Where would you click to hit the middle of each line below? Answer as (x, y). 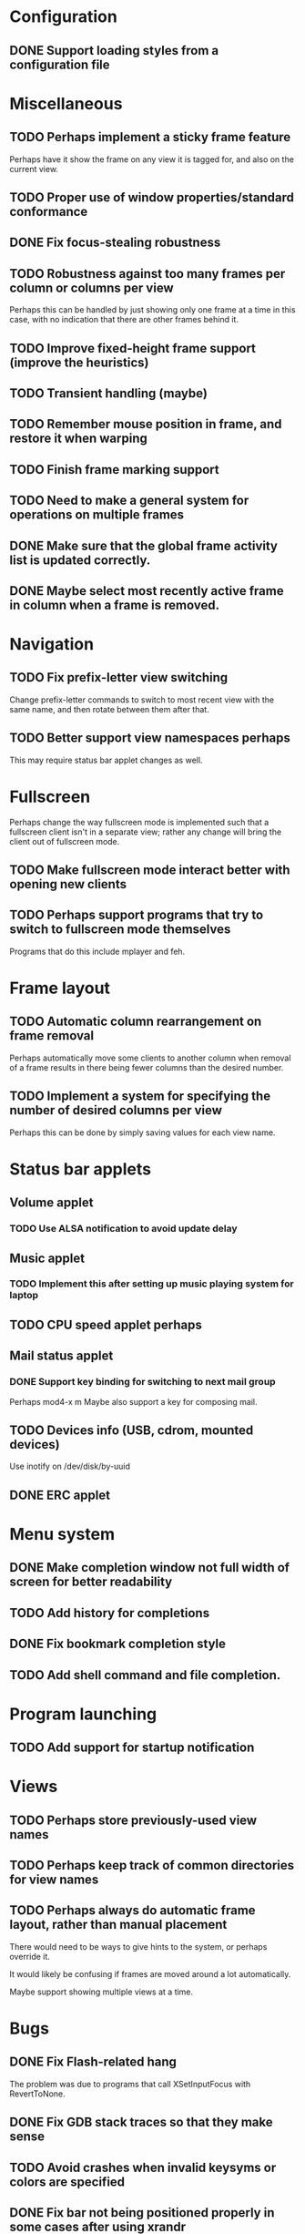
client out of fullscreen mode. (65, 841)
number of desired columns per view (116, 1110)
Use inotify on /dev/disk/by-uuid (70, 1466)
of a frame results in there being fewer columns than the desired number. (147, 1067)
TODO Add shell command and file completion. (145, 1675)
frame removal (51, 1036)
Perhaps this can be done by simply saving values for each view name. (142, 1132)
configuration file (60, 64)
